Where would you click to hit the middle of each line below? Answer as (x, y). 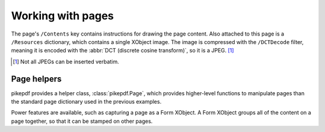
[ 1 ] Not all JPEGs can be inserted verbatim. (66, 61)
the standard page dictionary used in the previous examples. (86, 102)
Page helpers (36, 79)
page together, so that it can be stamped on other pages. (82, 121)
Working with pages (63, 16)
